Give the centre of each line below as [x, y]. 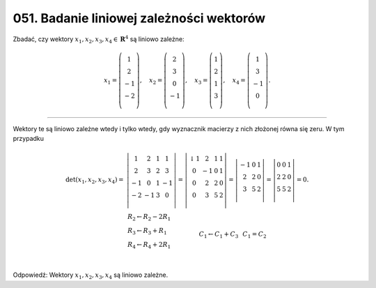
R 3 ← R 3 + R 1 [147, 232]
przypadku [29, 138]
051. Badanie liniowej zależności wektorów [139, 18]
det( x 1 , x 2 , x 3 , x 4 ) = [95, 180]
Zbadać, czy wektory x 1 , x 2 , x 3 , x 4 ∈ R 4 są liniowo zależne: [99, 39]
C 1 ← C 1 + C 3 [219, 235]
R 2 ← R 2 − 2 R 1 [149, 218]
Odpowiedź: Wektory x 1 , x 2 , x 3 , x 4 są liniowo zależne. [91, 275]
